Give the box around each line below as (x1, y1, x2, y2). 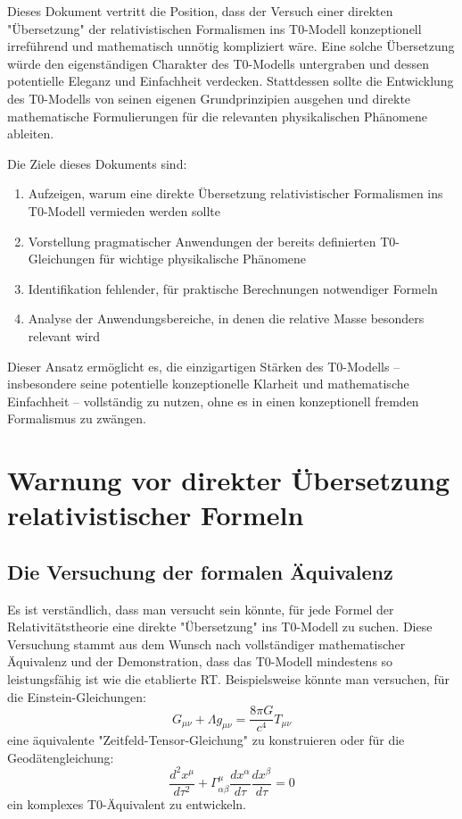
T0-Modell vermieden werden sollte (28, 201, 220, 220)
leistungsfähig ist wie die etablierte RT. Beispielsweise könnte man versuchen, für (7, 670, 450, 689)
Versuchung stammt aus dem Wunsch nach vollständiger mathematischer (7, 634, 406, 653)
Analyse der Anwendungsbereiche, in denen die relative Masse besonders (28, 309, 425, 328)
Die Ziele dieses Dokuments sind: (7, 154, 187, 172)
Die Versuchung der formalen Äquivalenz (7, 557, 393, 585)
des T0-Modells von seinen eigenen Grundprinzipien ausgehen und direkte (7, 88, 411, 107)
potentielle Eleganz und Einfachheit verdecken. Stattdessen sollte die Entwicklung (7, 71, 454, 90)
